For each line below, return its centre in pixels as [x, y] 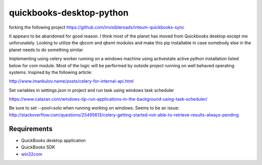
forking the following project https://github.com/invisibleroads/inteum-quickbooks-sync [97, 27]
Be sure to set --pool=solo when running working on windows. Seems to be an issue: [94, 108]
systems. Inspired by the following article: [50, 72]
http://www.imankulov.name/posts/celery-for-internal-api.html [71, 81]
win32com [32, 154]
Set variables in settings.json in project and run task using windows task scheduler [91, 90]
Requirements [31, 129]
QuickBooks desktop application [53, 140]
